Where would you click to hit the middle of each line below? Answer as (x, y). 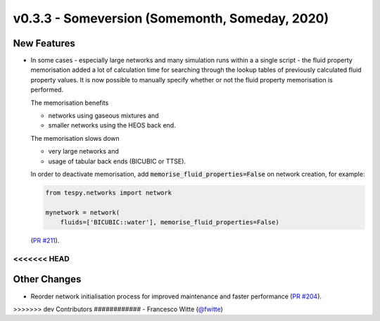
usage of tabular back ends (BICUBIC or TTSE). (117, 161)
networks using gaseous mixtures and (103, 115)
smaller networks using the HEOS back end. (112, 125)
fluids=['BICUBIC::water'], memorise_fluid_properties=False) (170, 222)
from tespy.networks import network (109, 193)
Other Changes (47, 279)
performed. (47, 90)
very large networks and (84, 151)
